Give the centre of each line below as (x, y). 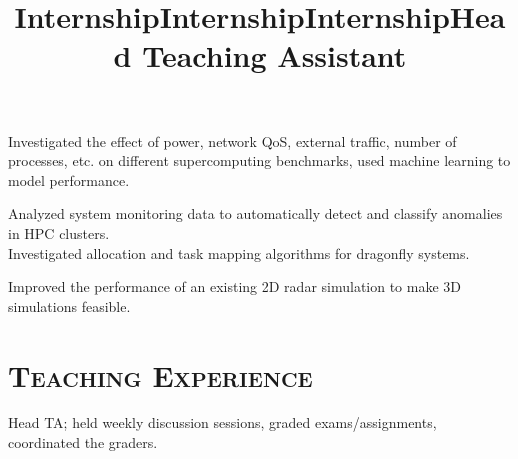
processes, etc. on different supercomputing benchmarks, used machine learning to (259, 160)
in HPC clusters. (59, 232)
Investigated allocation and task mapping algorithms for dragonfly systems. (239, 252)
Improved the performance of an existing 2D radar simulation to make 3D (235, 286)
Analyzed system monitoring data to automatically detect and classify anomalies (255, 213)
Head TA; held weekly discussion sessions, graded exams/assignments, (222, 422)
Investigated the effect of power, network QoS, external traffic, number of (232, 140)
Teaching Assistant (274, 55)
